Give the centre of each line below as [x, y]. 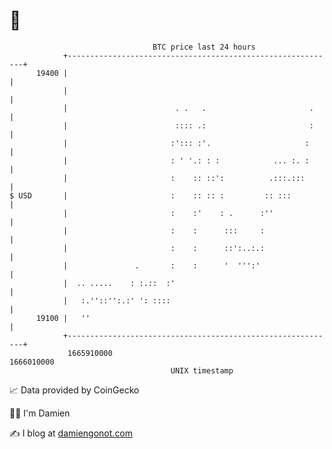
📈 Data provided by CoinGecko [74, 390]
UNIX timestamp [202, 370]
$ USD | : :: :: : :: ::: [150, 195]
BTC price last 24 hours [204, 47]
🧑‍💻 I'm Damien [40, 413]
